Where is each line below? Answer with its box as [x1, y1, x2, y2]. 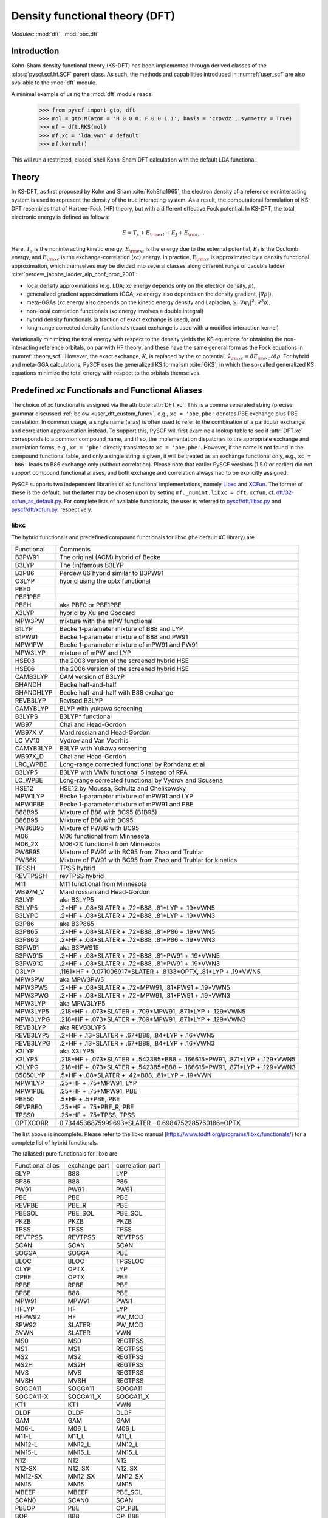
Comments [59, 545, 91, 553]
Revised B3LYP [59, 696, 103, 704]
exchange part [67, 1161, 109, 1169]
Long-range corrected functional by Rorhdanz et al [59, 760, 205, 768]
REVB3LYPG [15, 1039, 51, 1047]
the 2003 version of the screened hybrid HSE [59, 656, 190, 665]
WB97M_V [15, 887, 45, 896]
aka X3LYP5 [59, 1047, 94, 1055]
